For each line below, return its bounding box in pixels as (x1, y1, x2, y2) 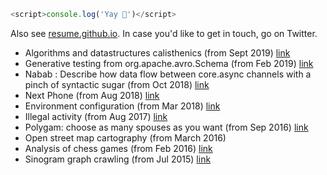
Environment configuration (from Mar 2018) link (24, 100, 221, 112)
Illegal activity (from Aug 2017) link (24, 110, 168, 122)
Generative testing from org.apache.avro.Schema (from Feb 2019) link (24, 57, 314, 69)
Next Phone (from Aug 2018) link (24, 89, 160, 101)
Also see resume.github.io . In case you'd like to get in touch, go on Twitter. (10, 27, 318, 39)
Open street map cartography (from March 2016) (24, 131, 227, 144)
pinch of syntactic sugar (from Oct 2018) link (24, 78, 210, 90)
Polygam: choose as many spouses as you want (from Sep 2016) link (24, 121, 309, 133)
